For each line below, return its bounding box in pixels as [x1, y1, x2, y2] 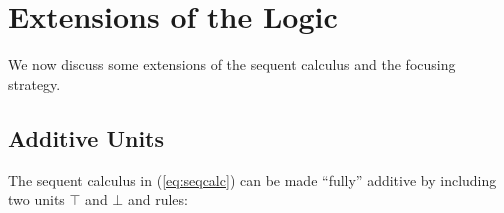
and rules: [127, 189, 188, 210]
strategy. [8, 73, 61, 94]
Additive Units [8, 122, 165, 153]
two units [8, 189, 65, 210]
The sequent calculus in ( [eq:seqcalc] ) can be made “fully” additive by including [8, 169, 497, 190]
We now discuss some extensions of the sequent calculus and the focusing [8, 54, 456, 75]
